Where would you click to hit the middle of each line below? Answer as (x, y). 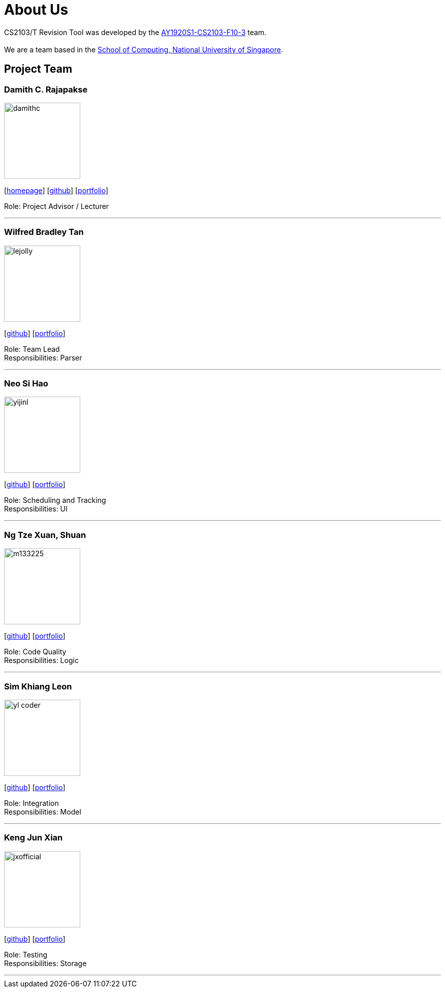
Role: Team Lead (32, 349)
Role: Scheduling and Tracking (55, 500)
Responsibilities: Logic (41, 660)
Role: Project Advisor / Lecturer (57, 206)
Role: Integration (31, 803)
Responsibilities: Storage (45, 963)
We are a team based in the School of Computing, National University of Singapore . (144, 49)
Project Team (38, 69)
